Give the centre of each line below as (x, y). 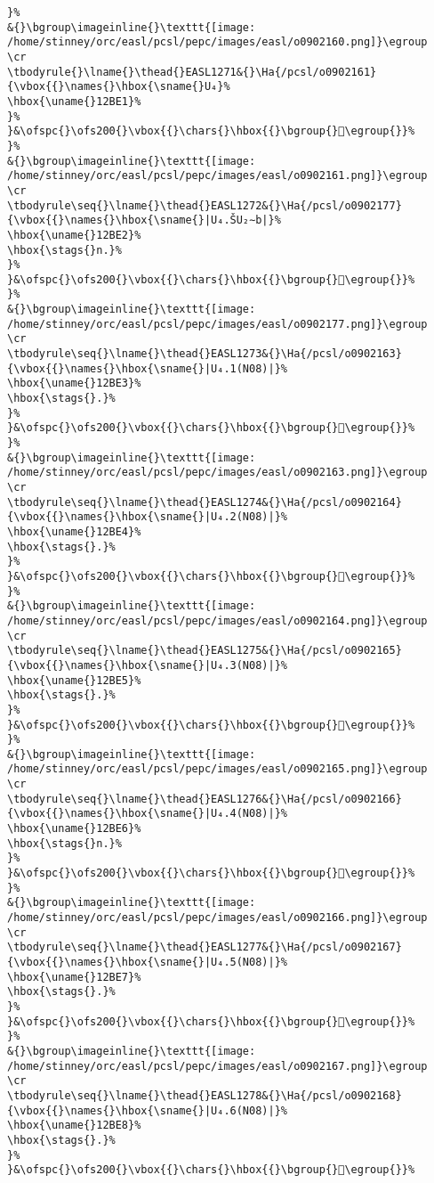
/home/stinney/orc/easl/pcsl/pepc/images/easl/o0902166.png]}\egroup (217, 918)
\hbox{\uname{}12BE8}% (74, 1126)
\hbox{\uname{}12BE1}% (74, 101)
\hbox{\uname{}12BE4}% (74, 531)
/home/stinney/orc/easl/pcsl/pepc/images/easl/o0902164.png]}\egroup (217, 620)
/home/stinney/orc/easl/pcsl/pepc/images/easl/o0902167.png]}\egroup (217, 1066)
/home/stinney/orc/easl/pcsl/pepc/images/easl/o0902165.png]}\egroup (217, 769)
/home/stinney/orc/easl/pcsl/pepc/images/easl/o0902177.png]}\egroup (217, 324)
